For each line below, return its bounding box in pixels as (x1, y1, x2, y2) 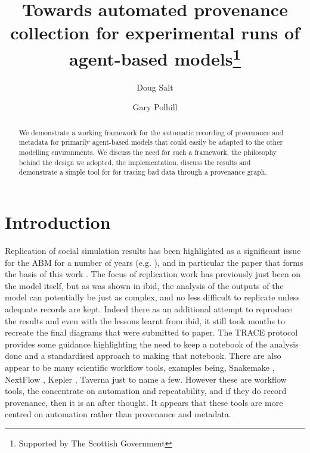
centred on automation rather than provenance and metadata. (5, 408, 231, 420)
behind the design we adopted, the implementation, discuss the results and (18, 157, 251, 167)
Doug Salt (137, 80, 173, 93)
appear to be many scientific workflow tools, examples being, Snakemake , (5, 361, 275, 373)
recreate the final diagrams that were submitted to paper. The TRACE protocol (5, 326, 298, 339)
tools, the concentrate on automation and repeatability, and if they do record (5, 384, 287, 397)
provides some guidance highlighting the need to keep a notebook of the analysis (5, 337, 299, 350)
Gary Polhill (132, 101, 178, 113)
